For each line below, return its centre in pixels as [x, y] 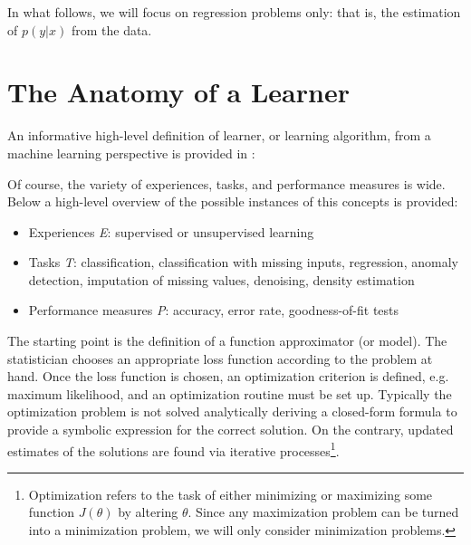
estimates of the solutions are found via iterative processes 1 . [173, 449]
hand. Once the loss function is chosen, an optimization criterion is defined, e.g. [228, 376]
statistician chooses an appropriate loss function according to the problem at [220, 358]
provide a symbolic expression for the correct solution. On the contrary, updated [231, 430]
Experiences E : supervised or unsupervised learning [171, 231]
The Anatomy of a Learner [178, 92]
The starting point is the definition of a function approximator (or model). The [227, 341]
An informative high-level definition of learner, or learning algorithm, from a [219, 135]
